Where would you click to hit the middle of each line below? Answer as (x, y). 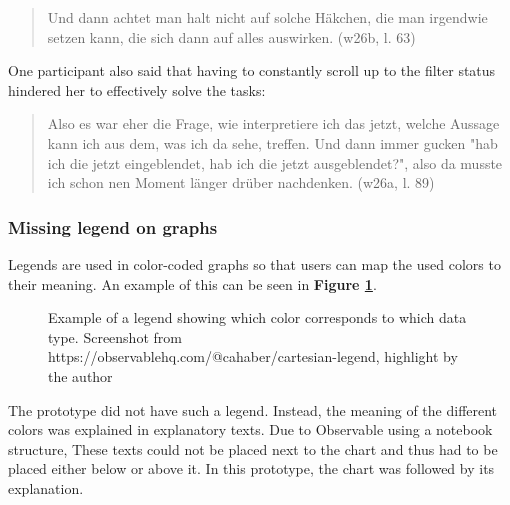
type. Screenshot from (115, 336)
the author (80, 375)
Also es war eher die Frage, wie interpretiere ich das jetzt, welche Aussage (273, 123)
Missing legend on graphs (113, 226)
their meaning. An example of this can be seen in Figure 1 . (192, 283)
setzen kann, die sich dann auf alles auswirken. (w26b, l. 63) (231, 36)
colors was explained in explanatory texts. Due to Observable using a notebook (250, 429)
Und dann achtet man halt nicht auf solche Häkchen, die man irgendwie (267, 17)
